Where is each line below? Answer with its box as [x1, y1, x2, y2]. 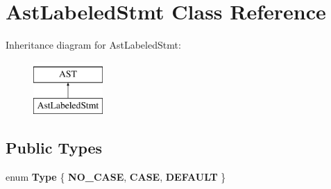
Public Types [6, 137, 103, 158]
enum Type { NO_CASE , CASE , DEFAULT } [6, 170, 226, 184]
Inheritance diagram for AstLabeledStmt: [6, 38, 181, 52]
